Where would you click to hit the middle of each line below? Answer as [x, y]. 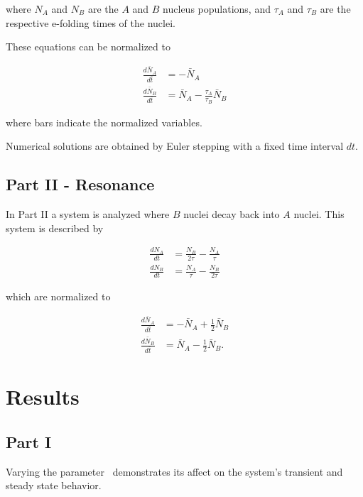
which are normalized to [58, 296]
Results [43, 397]
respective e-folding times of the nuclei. [91, 22]
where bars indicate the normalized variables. [104, 122]
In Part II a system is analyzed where [88, 213]
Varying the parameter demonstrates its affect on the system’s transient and [174, 471]
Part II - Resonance [80, 184]
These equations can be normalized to [88, 47]
